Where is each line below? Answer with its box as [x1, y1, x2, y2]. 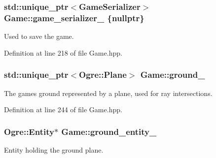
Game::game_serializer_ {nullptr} [4, 11, 144, 24]
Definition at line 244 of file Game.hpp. [4, 104, 122, 115]
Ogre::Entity [4, 125, 54, 137]
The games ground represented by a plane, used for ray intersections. [4, 88, 213, 98]
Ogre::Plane [79, 68, 127, 81]
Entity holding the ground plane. [4, 144, 104, 155]
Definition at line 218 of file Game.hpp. [4, 47, 122, 58]
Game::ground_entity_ [61, 125, 157, 137]
